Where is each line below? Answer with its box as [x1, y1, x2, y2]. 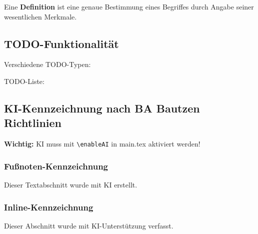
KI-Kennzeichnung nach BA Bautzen [4, 100, 200, 115]
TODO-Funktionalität [4, 35, 119, 51]
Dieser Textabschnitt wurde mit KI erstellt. [4, 179, 137, 190]
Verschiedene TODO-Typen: [4, 59, 91, 69]
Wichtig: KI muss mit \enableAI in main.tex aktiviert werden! [4, 138, 200, 149]
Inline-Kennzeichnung [4, 200, 93, 213]
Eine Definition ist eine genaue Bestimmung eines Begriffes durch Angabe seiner [4, 1, 254, 11]
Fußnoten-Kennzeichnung [4, 159, 108, 172]
